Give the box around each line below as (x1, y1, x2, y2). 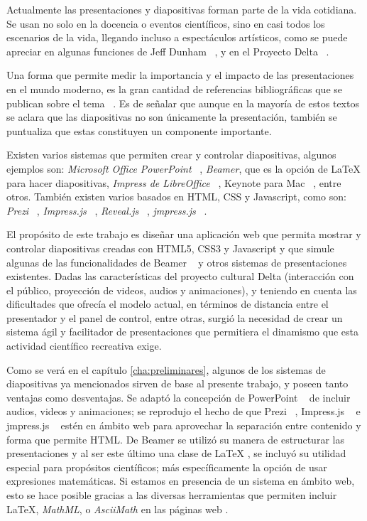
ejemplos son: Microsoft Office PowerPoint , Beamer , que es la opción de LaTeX (6, 161, 361, 176)
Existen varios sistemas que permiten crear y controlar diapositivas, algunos (6, 147, 336, 162)
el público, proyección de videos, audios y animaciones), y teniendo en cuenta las (6, 282, 357, 297)
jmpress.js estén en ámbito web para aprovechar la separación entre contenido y (6, 418, 361, 433)
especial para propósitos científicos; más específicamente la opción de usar (6, 459, 327, 474)
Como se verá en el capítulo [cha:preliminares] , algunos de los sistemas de (6, 362, 326, 377)
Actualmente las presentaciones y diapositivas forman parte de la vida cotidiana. (6, 2, 357, 16)
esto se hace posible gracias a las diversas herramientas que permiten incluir (6, 488, 337, 502)
